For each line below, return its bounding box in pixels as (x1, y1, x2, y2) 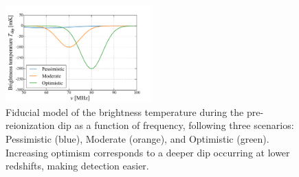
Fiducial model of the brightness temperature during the (5, 104, 244, 119)
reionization (5, 118, 55, 132)
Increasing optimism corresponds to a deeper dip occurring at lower (5, 145, 290, 159)
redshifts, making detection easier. (5, 158, 149, 173)
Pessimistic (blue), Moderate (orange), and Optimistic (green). (5, 131, 269, 145)
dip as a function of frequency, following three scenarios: (58, 118, 294, 132)
